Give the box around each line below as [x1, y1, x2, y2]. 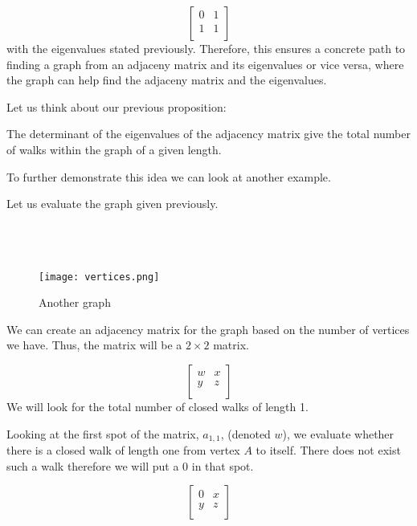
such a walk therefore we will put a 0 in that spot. [6, 457, 254, 474]
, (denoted [220, 425, 271, 442]
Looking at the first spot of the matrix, [6, 425, 199, 442]
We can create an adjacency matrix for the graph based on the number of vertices [6, 320, 410, 337]
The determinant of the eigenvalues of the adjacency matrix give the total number [6, 125, 411, 142]
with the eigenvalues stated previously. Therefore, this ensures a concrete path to [6, 40, 406, 56]
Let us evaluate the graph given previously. [6, 195, 219, 212]
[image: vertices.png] [39, 271, 160, 283]
